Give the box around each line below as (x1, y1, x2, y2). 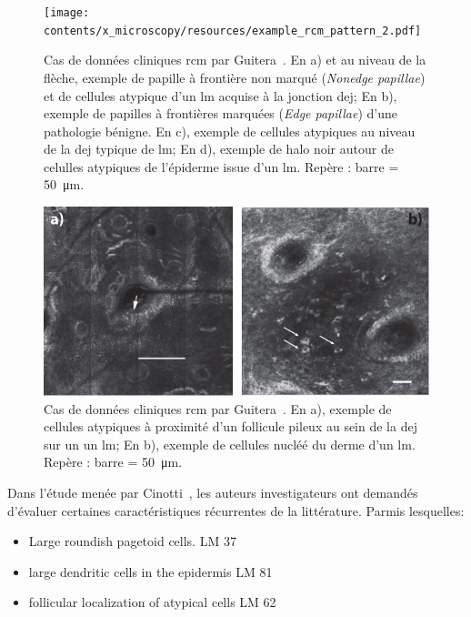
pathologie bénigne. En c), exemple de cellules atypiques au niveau (44, 121, 416, 140)
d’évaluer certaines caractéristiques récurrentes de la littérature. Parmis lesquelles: (7, 501, 465, 520)
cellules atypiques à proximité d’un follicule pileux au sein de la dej (44, 417, 417, 436)
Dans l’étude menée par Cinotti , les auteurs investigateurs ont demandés (7, 483, 418, 502)
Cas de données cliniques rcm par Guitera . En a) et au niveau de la (44, 50, 426, 69)
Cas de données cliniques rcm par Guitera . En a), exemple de (44, 399, 392, 418)
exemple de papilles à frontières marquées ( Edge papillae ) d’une (44, 104, 397, 123)
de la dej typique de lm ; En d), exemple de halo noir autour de (44, 139, 394, 158)
